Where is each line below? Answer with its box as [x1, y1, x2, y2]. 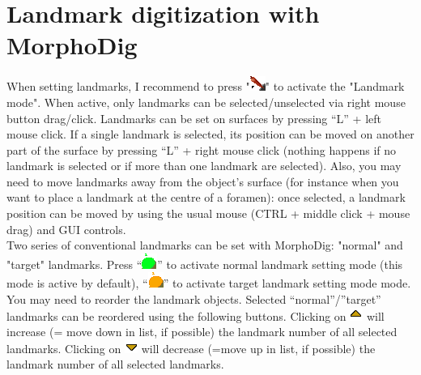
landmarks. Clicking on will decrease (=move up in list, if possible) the [6, 339, 376, 356]
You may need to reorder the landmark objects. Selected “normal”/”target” [6, 291, 381, 308]
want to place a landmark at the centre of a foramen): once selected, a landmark [6, 189, 406, 206]
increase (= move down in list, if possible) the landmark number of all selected [6, 323, 398, 340]
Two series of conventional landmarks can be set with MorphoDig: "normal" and [6, 237, 403, 254]
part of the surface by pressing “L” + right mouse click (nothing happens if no [6, 141, 397, 158]
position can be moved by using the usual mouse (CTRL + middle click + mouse [6, 205, 410, 222]
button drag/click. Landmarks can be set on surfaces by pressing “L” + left [6, 109, 381, 126]
